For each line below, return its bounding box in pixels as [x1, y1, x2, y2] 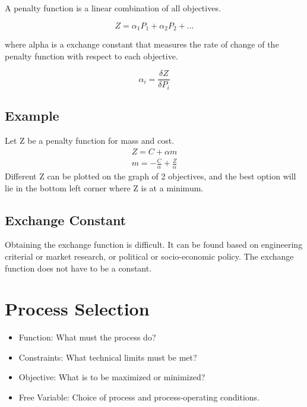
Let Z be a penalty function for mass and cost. [5, 134, 175, 146]
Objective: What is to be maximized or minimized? [18, 371, 205, 383]
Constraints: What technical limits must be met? [18, 351, 197, 363]
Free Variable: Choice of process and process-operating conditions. [18, 391, 260, 403]
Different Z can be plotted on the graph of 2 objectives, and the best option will [5, 169, 296, 182]
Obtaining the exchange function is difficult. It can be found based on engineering [5, 238, 303, 251]
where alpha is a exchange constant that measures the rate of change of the [5, 38, 279, 51]
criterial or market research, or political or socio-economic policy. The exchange [5, 250, 294, 262]
